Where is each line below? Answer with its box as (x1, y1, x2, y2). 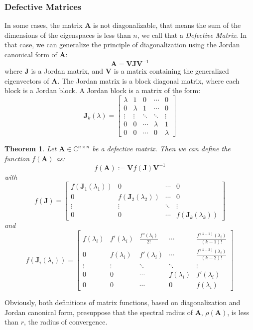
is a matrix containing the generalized (114, 66, 229, 76)
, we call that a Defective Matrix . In (137, 29, 247, 40)
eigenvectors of (4, 75, 49, 86)
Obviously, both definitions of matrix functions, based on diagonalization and (4, 297, 241, 308)
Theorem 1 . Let (4, 143, 57, 154)
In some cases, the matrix (4, 20, 83, 30)
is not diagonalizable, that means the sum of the (93, 20, 241, 30)
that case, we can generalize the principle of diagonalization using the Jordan (4, 39, 240, 50)
